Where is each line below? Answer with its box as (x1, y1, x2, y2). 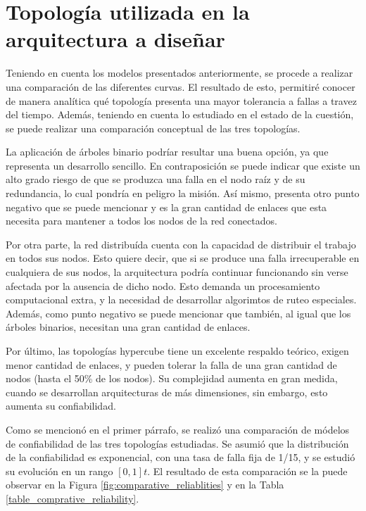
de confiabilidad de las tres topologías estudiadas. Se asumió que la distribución (6, 436, 349, 450)
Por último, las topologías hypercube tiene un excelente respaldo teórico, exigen (6, 343, 349, 358)
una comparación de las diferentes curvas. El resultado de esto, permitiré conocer (6, 79, 355, 94)
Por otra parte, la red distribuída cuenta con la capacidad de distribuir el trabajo (6, 236, 356, 251)
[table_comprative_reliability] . (6, 491, 139, 505)
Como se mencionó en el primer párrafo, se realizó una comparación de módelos (6, 422, 350, 436)
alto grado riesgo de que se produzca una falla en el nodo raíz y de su (6, 172, 305, 187)
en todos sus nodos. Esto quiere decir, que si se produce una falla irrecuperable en (6, 251, 360, 265)
